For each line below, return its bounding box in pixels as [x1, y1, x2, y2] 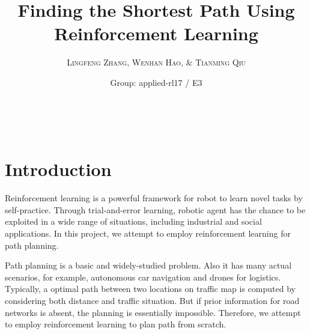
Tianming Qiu [195, 56, 246, 68]
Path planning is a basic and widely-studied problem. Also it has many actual [5, 259, 292, 272]
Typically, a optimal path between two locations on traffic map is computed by [5, 282, 296, 295]
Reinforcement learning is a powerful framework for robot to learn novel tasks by [5, 192, 303, 204]
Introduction [5, 157, 112, 181]
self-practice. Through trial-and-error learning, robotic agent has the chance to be [5, 203, 306, 216]
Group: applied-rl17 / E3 [110, 76, 202, 88]
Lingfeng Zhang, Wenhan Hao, [67, 56, 183, 68]
